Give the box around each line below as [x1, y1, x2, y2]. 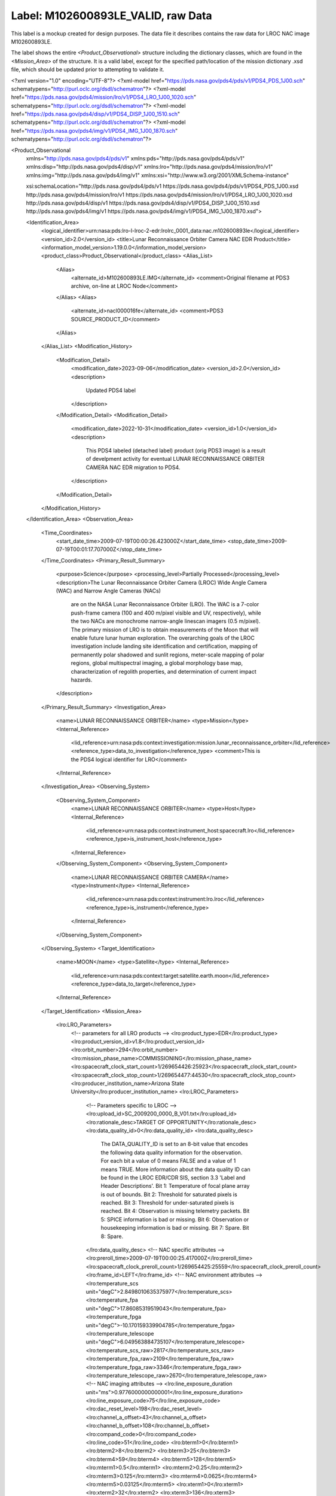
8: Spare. [100, 1233, 124, 1240]
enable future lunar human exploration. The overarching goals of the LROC [71, 634, 255, 641]
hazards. [71, 676, 93, 683]
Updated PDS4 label [85, 387, 136, 394]
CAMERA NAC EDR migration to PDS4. [85, 464, 181, 471]
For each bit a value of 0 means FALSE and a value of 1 [100, 1157, 236, 1164]
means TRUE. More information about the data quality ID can [100, 1166, 251, 1173]
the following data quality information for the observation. [100, 1149, 243, 1156]
